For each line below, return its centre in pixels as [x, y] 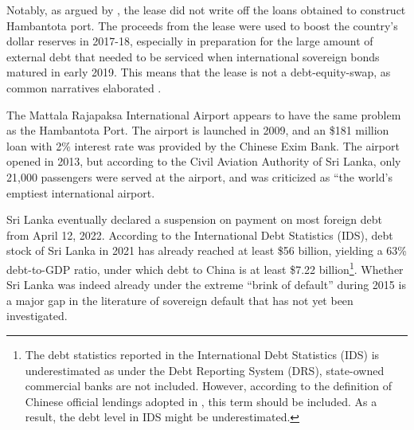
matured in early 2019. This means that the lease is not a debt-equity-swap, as [199, 72]
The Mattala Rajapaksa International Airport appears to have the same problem [204, 114]
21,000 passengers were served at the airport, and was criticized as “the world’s [199, 176]
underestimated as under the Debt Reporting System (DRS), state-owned [205, 370]
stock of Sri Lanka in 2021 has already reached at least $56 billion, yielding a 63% [207, 250]
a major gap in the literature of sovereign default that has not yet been [180, 300]
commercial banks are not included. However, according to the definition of [209, 386]
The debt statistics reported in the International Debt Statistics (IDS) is [202, 354]
